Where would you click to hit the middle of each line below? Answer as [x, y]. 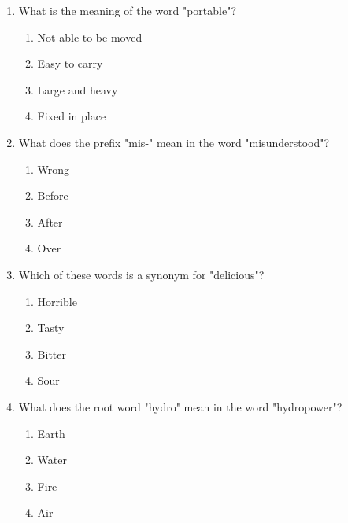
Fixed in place [72, 116]
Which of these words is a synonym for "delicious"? [141, 274]
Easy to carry [70, 63]
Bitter [52, 354]
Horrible [57, 301]
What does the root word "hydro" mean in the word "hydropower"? [180, 406]
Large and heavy [78, 89]
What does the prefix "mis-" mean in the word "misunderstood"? [174, 142]
